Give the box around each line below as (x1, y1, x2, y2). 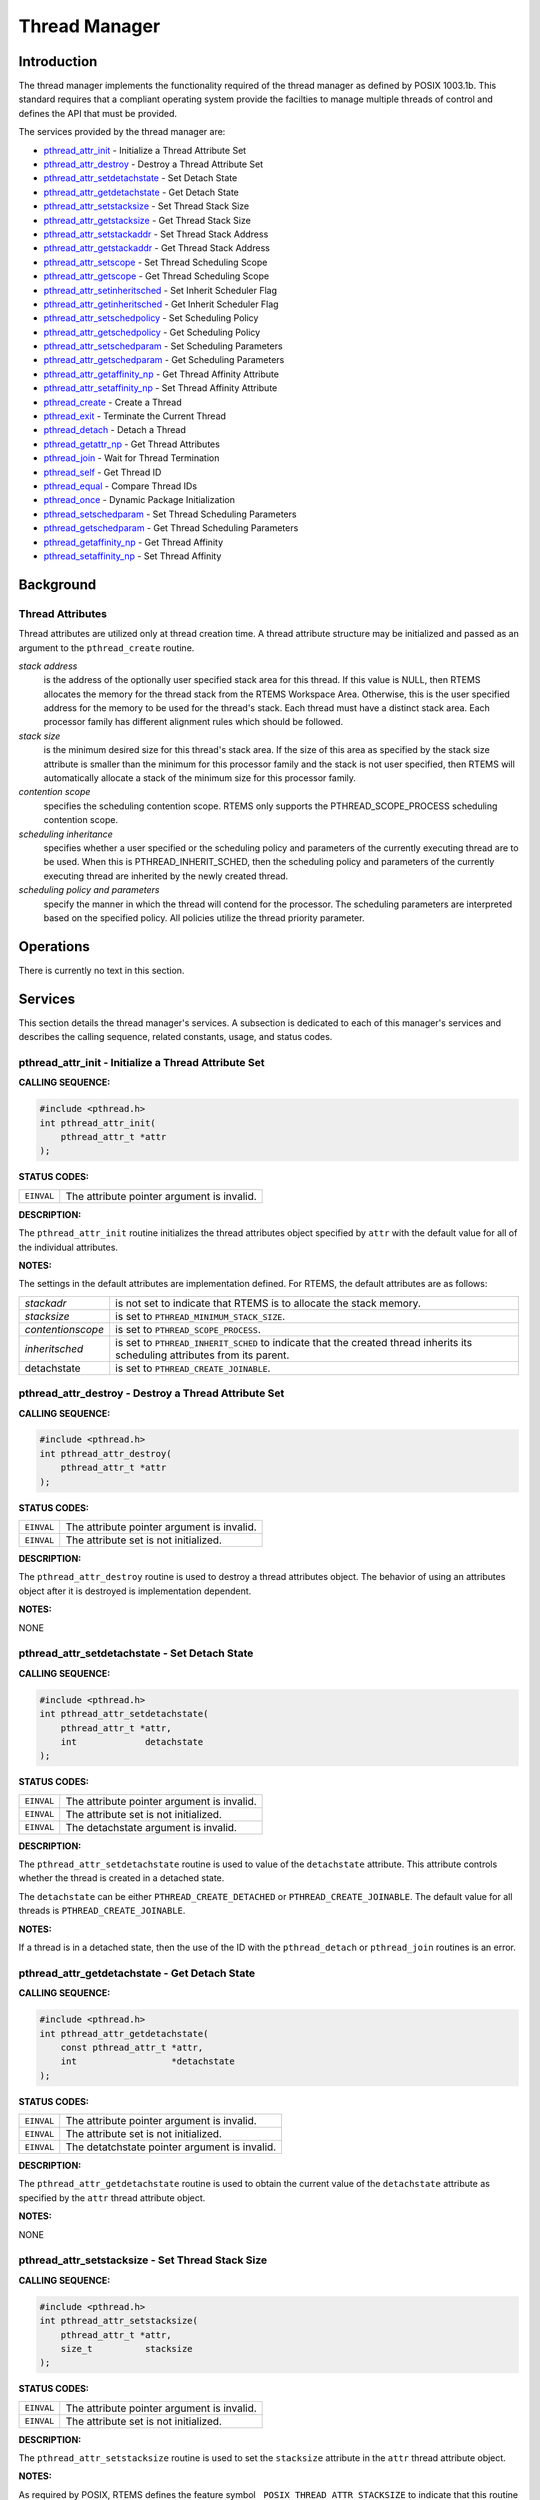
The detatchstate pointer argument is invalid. (65, 2140, 277, 2154)
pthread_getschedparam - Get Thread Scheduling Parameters (43, 522, 299, 534)
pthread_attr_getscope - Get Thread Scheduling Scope (43, 270, 270, 282)
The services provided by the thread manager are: (18, 126, 226, 138)
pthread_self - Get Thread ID (43, 466, 162, 478)
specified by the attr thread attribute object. (18, 2191, 206, 2204)
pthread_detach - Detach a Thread (43, 424, 187, 436)
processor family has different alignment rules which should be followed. (43, 716, 344, 728)
